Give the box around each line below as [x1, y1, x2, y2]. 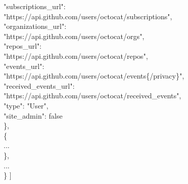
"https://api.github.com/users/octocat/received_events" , [4, 90, 181, 101]
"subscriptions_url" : [4, 1, 66, 11]
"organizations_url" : [4, 21, 67, 31]
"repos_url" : [4, 41, 42, 51]
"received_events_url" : [4, 80, 75, 91]
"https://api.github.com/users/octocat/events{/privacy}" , [4, 70, 184, 81]
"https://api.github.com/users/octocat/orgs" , [4, 30, 145, 41]
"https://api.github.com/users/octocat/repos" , [4, 50, 148, 61]
